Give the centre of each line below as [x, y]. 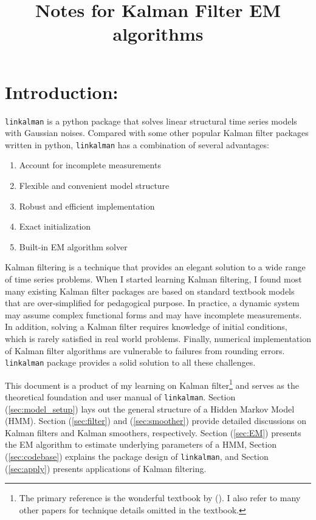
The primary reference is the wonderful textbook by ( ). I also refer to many [160, 498]
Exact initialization [55, 226]
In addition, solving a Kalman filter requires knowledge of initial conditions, [146, 327]
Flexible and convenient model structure [94, 185]
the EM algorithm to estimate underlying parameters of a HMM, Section [141, 444]
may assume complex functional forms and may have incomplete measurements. [153, 314]
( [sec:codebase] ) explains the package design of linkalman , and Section [137, 457]
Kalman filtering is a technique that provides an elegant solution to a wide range [155, 267]
